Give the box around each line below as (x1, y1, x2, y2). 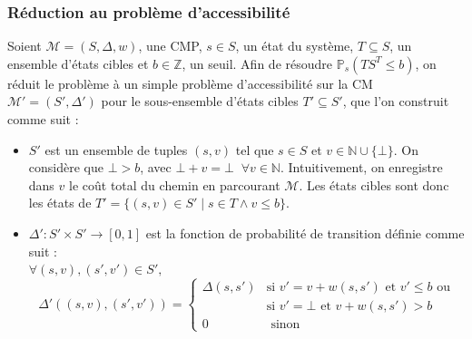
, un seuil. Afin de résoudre (182, 53, 333, 73)
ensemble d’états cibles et (7, 53, 149, 73)
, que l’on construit (342, 92, 449, 111)
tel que (235, 140, 274, 159)
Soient (7, 36, 42, 55)
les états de (28, 193, 92, 212)
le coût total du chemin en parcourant (69, 175, 280, 194)
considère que (28, 158, 103, 177)
